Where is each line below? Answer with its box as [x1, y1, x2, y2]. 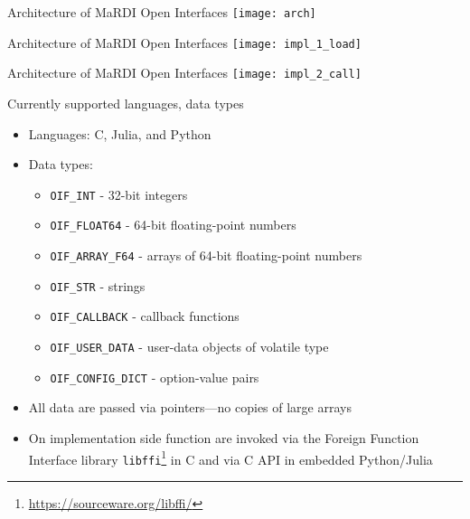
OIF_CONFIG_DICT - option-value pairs [50, 367, 259, 386]
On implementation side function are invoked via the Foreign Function [28, 428, 419, 447]
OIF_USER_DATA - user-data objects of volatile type [50, 337, 329, 356]
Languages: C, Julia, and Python [28, 124, 211, 143]
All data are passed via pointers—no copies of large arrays [28, 398, 352, 417]
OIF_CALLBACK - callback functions [50, 307, 240, 326]
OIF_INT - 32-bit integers [50, 184, 188, 203]
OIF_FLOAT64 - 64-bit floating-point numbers [50, 215, 296, 234]
